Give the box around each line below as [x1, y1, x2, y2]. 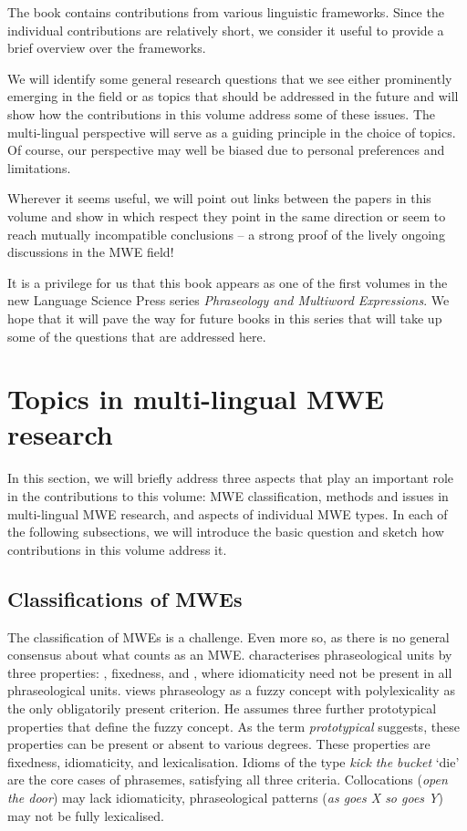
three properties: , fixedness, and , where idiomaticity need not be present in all [7, 662, 452, 682]
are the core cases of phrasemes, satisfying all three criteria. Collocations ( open [7, 770, 448, 789]
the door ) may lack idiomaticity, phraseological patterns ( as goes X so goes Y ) [7, 787, 443, 806]
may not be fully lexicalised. [7, 805, 164, 825]
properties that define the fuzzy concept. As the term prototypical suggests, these [7, 716, 460, 735]
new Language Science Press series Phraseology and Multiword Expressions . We [7, 291, 450, 310]
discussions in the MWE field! [7, 242, 174, 262]
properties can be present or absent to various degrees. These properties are [7, 734, 431, 754]
